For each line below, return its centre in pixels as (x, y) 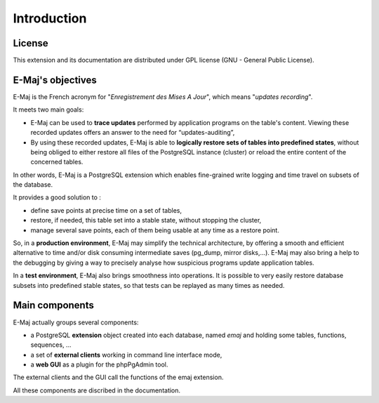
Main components (53, 305)
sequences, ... (51, 345)
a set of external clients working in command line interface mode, (126, 355)
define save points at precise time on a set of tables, (106, 210)
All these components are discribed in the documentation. (97, 390)
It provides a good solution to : (57, 197)
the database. (33, 185)
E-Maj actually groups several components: (76, 322)
